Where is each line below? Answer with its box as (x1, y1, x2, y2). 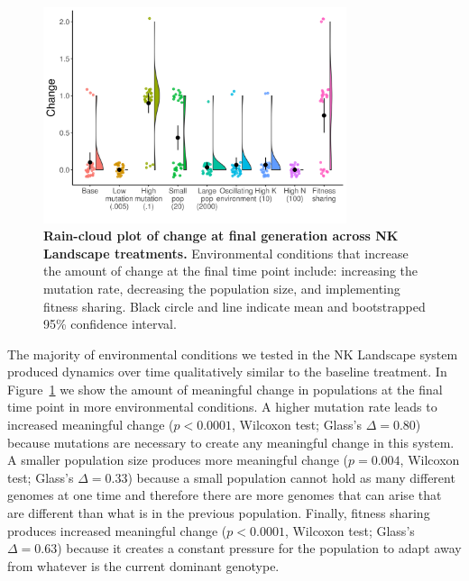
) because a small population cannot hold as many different (127, 468, 455, 486)
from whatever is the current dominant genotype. (7, 556, 280, 575)
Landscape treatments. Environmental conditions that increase (43, 243, 409, 262)
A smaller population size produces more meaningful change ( (7, 450, 348, 469)
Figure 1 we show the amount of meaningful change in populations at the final (7, 379, 443, 398)
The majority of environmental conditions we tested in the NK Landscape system (7, 344, 458, 363)
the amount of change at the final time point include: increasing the (43, 261, 418, 280)
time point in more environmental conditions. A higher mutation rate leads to (7, 397, 437, 416)
